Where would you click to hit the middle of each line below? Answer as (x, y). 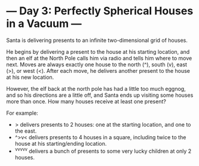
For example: (22, 113)
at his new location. (30, 77)
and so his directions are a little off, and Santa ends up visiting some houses (100, 95)
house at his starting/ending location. (61, 143)
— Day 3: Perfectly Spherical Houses (100, 11)
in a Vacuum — (44, 24)
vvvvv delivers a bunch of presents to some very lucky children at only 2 (103, 150)
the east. (26, 131)
